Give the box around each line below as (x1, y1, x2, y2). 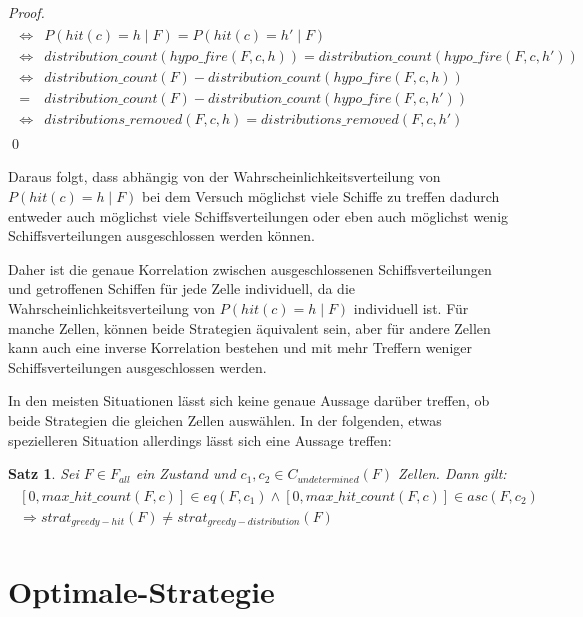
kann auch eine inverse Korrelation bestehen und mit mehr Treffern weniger (8, 337, 472, 358)
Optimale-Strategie (8, 571, 275, 612)
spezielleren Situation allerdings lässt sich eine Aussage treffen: (8, 429, 392, 450)
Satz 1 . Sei (8, 463, 79, 484)
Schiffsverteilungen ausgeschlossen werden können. (8, 225, 315, 246)
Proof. (8, 2, 45, 22)
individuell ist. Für (353, 297, 469, 318)
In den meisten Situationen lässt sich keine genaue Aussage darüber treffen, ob (8, 390, 490, 411)
